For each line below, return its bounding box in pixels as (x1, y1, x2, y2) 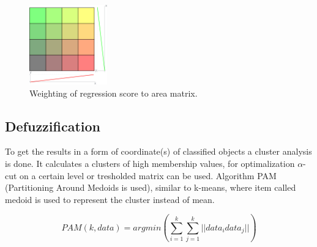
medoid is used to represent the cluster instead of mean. (5, 193, 215, 205)
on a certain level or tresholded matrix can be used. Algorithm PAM (20, 169, 277, 182)
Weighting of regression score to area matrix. (29, 86, 198, 99)
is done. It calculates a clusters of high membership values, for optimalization (5, 157, 295, 170)
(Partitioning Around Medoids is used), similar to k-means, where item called (5, 181, 296, 194)
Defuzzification (5, 116, 101, 135)
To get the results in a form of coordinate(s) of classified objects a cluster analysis (5, 145, 312, 158)
